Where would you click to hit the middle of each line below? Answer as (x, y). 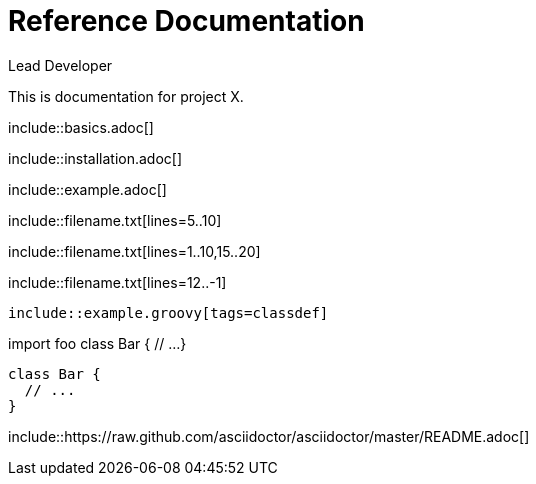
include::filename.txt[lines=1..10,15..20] (134, 251)
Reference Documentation (186, 21)
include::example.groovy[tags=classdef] (168, 312)
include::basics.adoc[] (81, 127)
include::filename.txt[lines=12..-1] (117, 282)
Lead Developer (60, 65)
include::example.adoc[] (87, 189)
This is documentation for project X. (126, 96)
